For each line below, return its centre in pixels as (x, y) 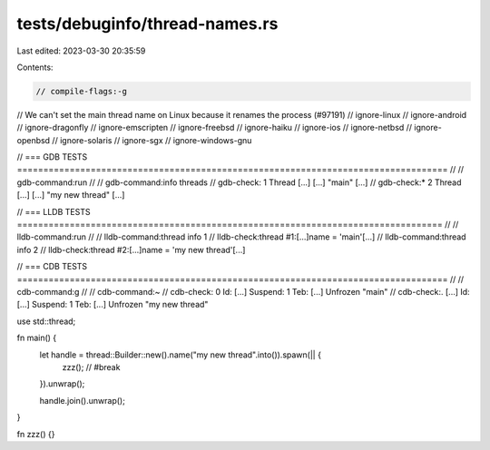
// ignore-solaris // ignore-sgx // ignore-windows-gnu (152, 140)
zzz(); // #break (91, 367)
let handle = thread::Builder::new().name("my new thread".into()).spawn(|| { (181, 355)
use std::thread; (46, 321)
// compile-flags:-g (81, 91)
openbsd (33, 140)
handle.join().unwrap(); (83, 400)
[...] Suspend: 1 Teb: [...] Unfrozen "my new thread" (113, 305)
